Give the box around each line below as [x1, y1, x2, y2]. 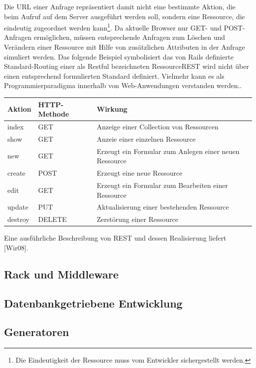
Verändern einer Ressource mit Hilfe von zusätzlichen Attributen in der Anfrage [4, 42, 245, 52]
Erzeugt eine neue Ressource [96, 168, 183, 178]
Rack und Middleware [4, 266, 119, 281]
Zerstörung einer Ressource [96, 214, 178, 224]
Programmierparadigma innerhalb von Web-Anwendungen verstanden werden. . [4, 80, 242, 91]
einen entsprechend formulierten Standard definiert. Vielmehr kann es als [4, 70, 224, 81]
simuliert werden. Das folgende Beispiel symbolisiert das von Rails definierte [4, 51, 234, 61]
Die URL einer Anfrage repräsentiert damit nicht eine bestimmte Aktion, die [4, 1, 236, 11]
